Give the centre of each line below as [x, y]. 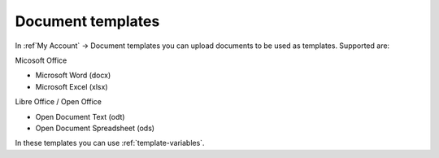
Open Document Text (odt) [80, 116]
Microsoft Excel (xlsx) [72, 86]
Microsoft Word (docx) [73, 75]
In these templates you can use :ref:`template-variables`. [110, 143]
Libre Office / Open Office [58, 102]
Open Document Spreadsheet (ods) [95, 128]
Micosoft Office [41, 60]
